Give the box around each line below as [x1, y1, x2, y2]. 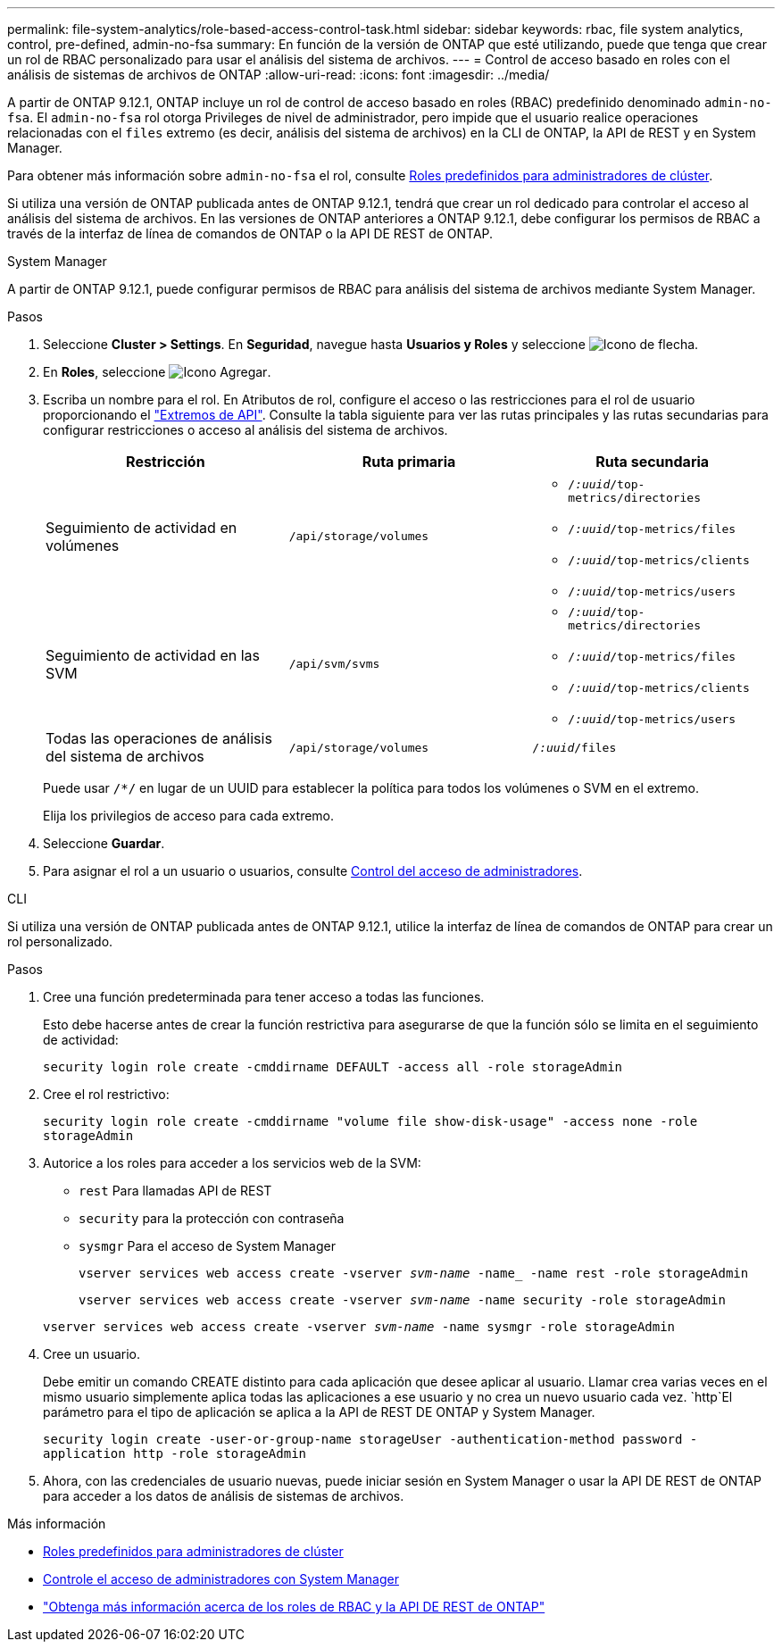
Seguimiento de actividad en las [46, 645, 260, 664]
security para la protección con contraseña [79, 1211, 345, 1226]
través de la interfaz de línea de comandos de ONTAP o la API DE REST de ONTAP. [7, 226, 494, 241]
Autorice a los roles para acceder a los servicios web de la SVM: [43, 1155, 421, 1170]
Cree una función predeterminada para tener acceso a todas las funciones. [43, 989, 485, 1004]
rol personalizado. [7, 934, 113, 949]
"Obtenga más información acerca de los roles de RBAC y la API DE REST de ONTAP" [43, 1599, 545, 1614]
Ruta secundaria [595, 453, 710, 471]
